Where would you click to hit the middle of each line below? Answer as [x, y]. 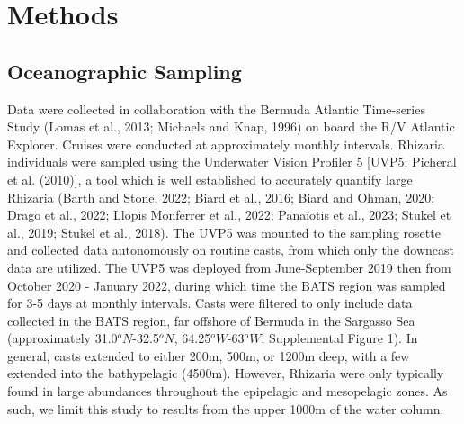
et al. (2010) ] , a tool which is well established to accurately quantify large [210, 179]
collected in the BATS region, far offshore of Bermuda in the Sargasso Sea [211, 320]
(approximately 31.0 [62, 338]
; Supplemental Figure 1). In [339, 338]
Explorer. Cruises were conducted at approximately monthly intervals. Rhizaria [226, 144]
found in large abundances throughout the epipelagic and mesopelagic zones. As [228, 391]
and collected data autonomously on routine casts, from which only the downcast [231, 250]
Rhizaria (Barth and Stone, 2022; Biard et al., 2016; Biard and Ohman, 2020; [221, 197]
